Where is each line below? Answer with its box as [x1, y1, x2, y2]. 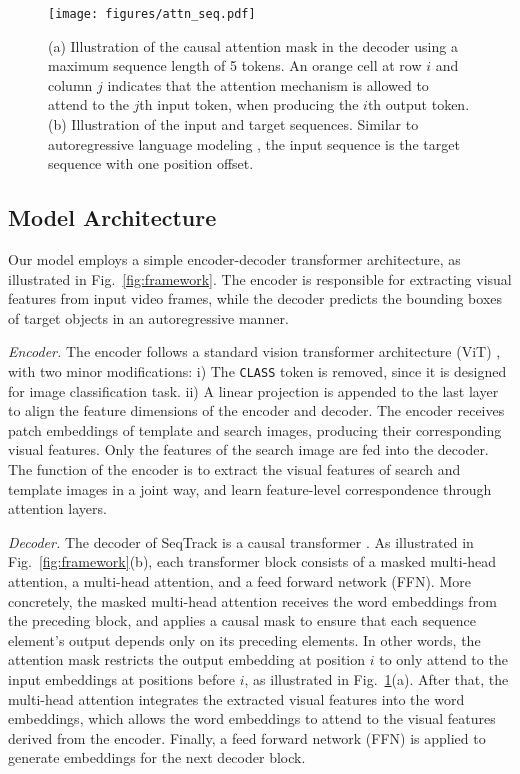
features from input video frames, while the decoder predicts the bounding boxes [8, 288, 503, 309]
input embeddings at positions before [8, 668, 236, 689]
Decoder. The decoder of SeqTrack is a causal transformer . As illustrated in [8, 531, 474, 552]
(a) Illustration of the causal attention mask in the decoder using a [48, 35, 458, 56]
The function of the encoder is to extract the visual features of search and [8, 459, 461, 480]
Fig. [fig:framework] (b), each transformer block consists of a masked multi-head [8, 551, 497, 572]
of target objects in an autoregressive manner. [8, 307, 289, 328]
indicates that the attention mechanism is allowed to [107, 74, 429, 95]
